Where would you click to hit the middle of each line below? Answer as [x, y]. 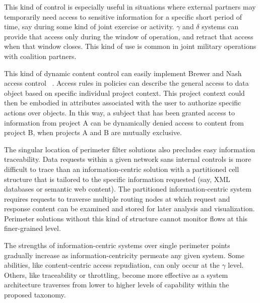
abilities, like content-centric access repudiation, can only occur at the [112, 265]
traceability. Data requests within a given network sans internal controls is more [128, 159]
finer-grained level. [32, 228]
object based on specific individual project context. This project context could [124, 93]
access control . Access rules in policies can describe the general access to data [126, 83]
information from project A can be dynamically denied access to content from [124, 122]
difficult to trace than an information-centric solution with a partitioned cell [122, 169]
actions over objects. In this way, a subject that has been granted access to [119, 112]
